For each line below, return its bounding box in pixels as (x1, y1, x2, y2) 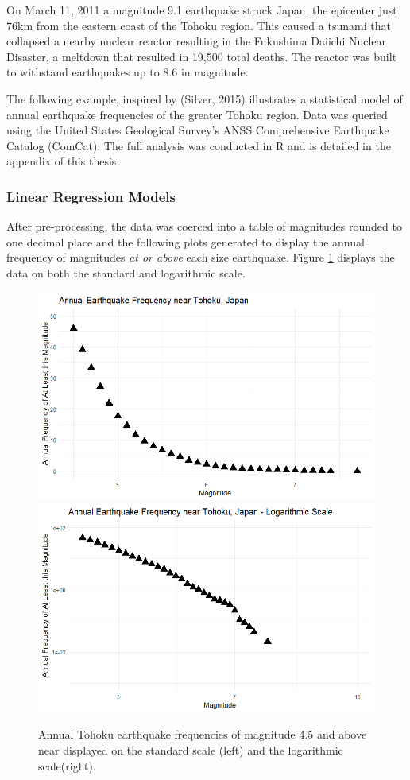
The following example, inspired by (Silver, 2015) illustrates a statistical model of (6, 90, 403, 107)
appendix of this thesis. (6, 153, 120, 169)
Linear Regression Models (6, 186, 176, 206)
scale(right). (38, 757, 96, 774)
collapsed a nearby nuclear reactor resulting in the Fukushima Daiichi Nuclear (6, 33, 387, 49)
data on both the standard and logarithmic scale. (6, 264, 246, 281)
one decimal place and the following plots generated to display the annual (6, 233, 365, 250)
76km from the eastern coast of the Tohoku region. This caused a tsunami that (6, 17, 391, 33)
